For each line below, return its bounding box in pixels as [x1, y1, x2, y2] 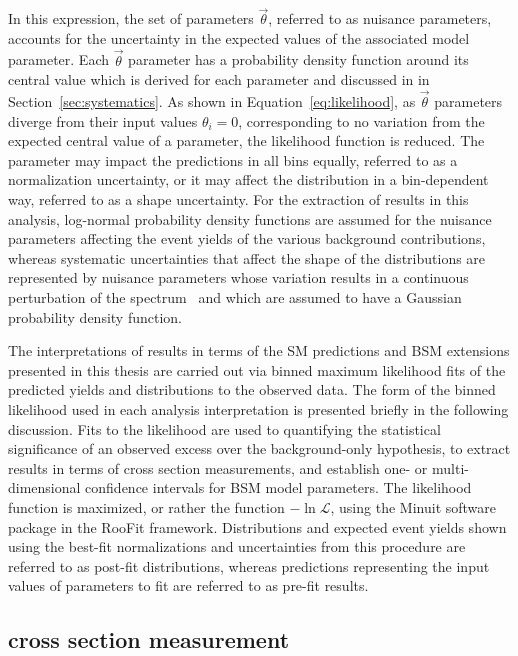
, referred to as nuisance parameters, [268, 8, 492, 29]
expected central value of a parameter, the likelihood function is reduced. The [8, 130, 485, 151]
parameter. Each [8, 49, 109, 70]
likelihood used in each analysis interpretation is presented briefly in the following [8, 398, 509, 419]
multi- [432, 457, 469, 478]
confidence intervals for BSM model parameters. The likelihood [85, 477, 472, 498]
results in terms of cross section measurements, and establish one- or [8, 457, 428, 478]
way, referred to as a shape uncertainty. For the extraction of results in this [8, 189, 469, 209]
